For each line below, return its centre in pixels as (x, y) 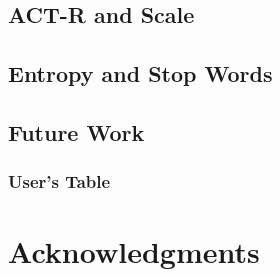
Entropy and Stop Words (140, 73)
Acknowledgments (134, 251)
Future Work (76, 131)
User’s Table (59, 181)
